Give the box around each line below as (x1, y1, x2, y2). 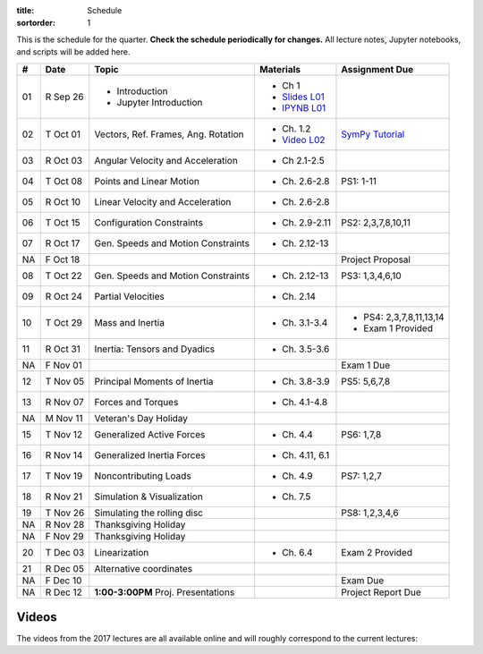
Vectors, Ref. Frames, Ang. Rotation (94, 128, 244, 140)
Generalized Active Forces (94, 428, 206, 440)
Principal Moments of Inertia (94, 375, 214, 387)
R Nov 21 (45, 490, 83, 503)
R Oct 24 (45, 290, 83, 302)
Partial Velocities (94, 290, 165, 302)
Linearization (94, 546, 149, 558)
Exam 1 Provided (363, 322, 434, 335)
